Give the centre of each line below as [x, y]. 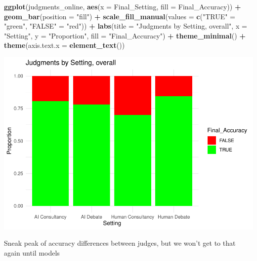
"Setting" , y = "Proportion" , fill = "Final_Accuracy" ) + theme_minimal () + [125, 35]
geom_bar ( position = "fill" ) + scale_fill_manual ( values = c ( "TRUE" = [120, 16]
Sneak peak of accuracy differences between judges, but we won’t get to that [120, 243]
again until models [32, 253]
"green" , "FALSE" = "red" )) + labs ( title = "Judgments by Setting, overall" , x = [126, 26]
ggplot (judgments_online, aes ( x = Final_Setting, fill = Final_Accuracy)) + [123, 6]
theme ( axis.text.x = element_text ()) [64, 45]
